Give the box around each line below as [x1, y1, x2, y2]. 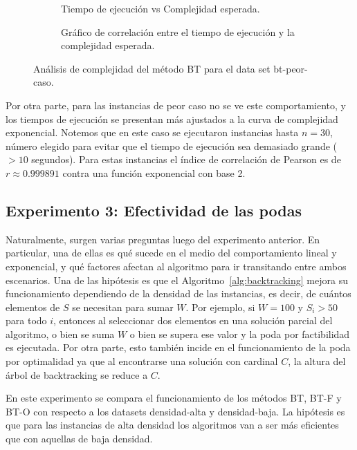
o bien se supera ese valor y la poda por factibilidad [129, 326, 350, 341]
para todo [6, 313, 47, 328]
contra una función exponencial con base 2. [62, 165, 246, 180]
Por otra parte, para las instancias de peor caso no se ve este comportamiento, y [6, 97, 347, 112]
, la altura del [288, 354, 346, 368]
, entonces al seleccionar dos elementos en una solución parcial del [53, 313, 333, 328]
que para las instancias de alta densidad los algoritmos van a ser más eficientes [6, 418, 339, 432]
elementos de [6, 299, 60, 314]
